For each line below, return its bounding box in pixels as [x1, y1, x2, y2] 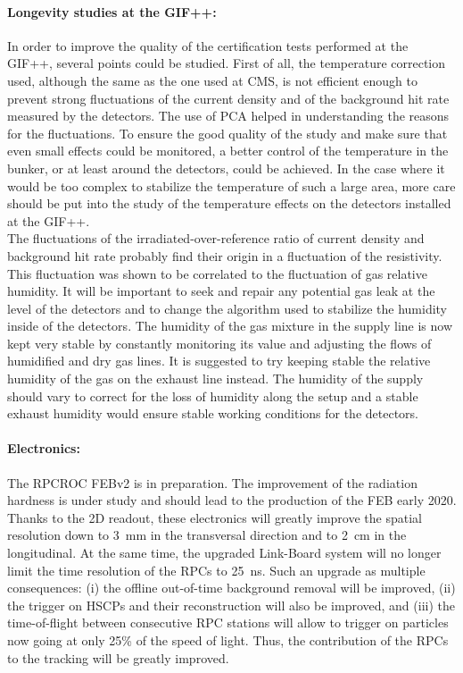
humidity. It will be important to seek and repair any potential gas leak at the [7, 282, 435, 300]
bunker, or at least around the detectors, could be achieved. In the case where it [7, 158, 445, 177]
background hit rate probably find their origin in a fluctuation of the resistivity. [7, 246, 442, 265]
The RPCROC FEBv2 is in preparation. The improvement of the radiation [7, 473, 418, 492]
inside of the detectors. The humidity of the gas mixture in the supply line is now [7, 316, 453, 335]
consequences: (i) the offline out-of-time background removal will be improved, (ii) [7, 578, 456, 597]
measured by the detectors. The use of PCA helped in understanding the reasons [7, 106, 450, 125]
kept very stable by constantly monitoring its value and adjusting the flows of [7, 333, 432, 352]
